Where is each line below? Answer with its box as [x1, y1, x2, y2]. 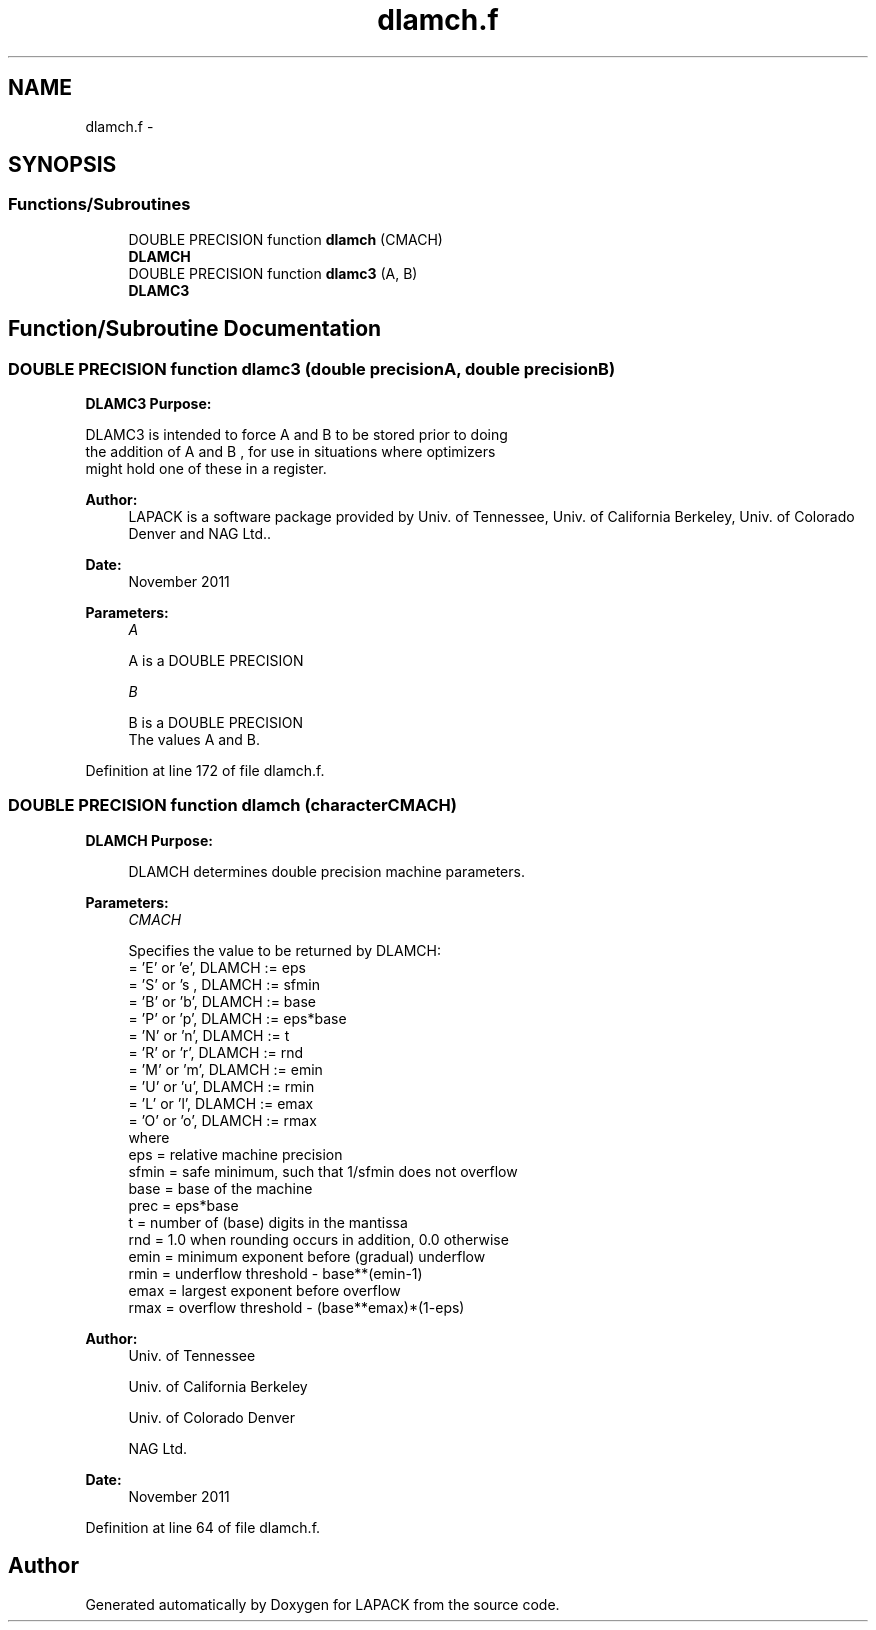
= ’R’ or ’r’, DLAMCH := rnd [128, 1043, 303, 1061]
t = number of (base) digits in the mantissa [128, 1213, 408, 1231]
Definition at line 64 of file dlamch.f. [85, 1518, 321, 1536]
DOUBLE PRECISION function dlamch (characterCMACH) [8, 795, 457, 816]
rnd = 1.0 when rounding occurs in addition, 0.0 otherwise [128, 1230, 509, 1248]
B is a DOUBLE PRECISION [128, 714, 304, 732]
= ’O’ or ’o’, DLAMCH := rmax [128, 1111, 317, 1129]
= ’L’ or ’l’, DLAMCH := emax [128, 1094, 314, 1112]
